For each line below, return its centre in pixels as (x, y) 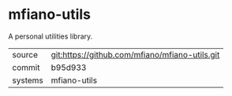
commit (26, 67)
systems (28, 80)
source (25, 54)
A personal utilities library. (51, 36)
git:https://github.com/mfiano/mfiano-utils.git (135, 54)
